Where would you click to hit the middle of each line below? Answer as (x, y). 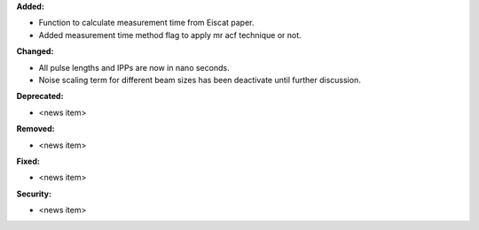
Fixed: (28, 161)
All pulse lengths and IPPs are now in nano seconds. (134, 67)
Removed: (35, 129)
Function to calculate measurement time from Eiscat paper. (146, 23)
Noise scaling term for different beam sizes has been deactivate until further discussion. (200, 80)
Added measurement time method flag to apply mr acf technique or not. (170, 34)
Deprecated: (40, 96)
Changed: (35, 51)
